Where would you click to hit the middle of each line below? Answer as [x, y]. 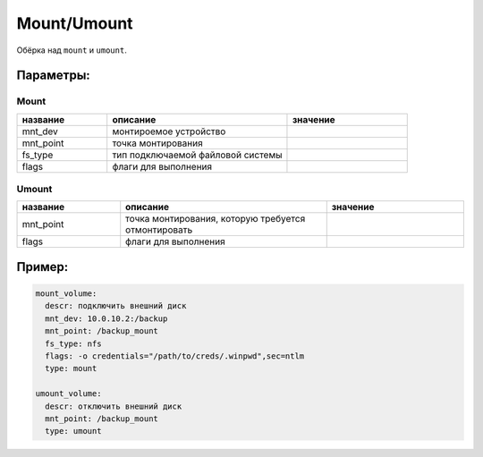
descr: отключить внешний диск [114, 406]
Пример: [42, 267]
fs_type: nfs [73, 343]
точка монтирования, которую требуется [216, 219]
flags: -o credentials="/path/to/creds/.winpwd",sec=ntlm [175, 356]
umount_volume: [68, 394]
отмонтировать [159, 230]
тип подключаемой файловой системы [197, 155]
